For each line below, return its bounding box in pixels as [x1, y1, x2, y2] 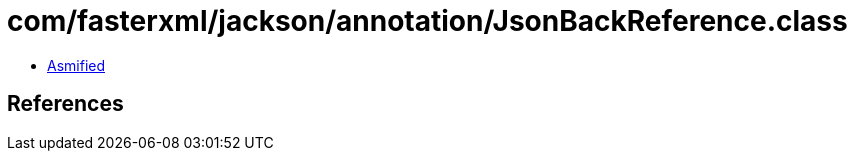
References [7, 91, 124, 117]
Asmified [47, 56, 106, 74]
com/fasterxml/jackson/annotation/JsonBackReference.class [7, 4, 848, 38]
